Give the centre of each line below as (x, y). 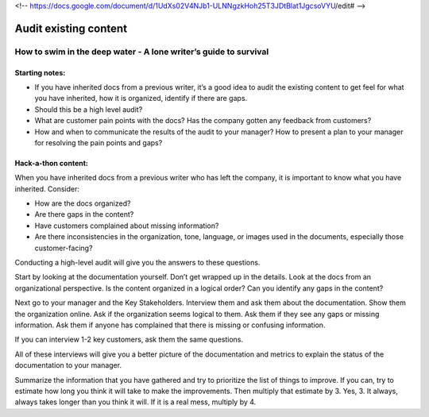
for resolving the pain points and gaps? (99, 142)
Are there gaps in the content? (84, 214)
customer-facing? (64, 248)
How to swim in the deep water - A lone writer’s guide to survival (142, 52)
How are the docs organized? (83, 203)
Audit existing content (71, 28)
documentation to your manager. (68, 365)
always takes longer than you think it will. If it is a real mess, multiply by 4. (135, 402)
